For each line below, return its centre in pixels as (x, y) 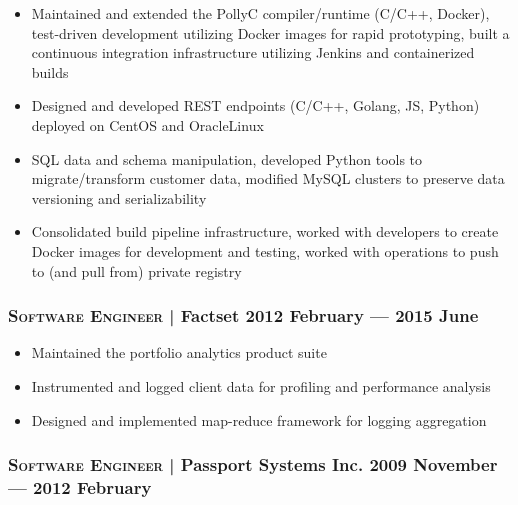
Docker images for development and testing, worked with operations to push (265, 250)
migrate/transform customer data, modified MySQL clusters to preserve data (268, 178)
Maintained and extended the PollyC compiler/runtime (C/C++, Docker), (260, 13)
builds (50, 71)
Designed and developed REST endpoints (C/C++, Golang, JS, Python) (255, 105)
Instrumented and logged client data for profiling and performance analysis (261, 385)
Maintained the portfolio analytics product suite (179, 352)
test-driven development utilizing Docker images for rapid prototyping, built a (270, 32)
